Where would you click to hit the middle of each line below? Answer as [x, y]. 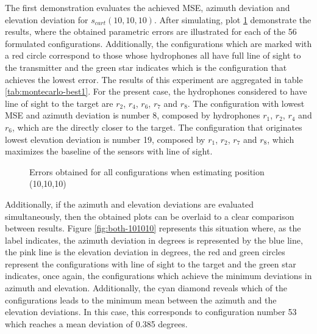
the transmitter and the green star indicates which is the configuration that [146, 67]
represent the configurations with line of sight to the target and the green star [151, 263]
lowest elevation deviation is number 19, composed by [105, 139]
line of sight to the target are [59, 103]
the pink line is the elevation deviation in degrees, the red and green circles [145, 252]
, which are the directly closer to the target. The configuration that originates [157, 127]
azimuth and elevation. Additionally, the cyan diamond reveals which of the [146, 288]
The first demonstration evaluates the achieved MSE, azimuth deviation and [148, 7]
